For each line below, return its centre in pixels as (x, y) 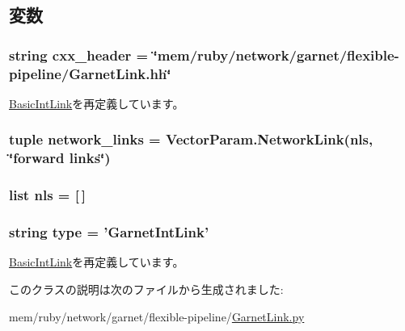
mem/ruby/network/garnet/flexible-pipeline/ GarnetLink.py (157, 316)
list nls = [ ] (47, 195)
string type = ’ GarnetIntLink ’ (109, 232)
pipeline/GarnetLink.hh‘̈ (90, 73)
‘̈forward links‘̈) (60, 158)
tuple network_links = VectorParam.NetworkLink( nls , (191, 139)
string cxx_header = (79, 54)
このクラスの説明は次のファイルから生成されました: (146, 289)
